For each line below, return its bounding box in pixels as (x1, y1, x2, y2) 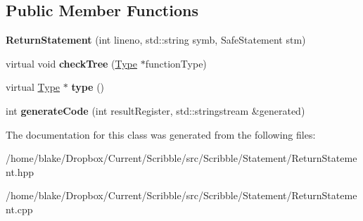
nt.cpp (6, 201, 33, 216)
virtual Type (6, 80, 60, 94)
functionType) (145, 56, 207, 70)
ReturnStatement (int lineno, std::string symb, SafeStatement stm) (6, 32, 306, 47)
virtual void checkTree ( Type (6, 56, 137, 70)
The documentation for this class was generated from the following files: (6, 127, 316, 141)
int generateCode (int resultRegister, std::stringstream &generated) (6, 103, 305, 118)
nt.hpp (6, 164, 34, 179)
